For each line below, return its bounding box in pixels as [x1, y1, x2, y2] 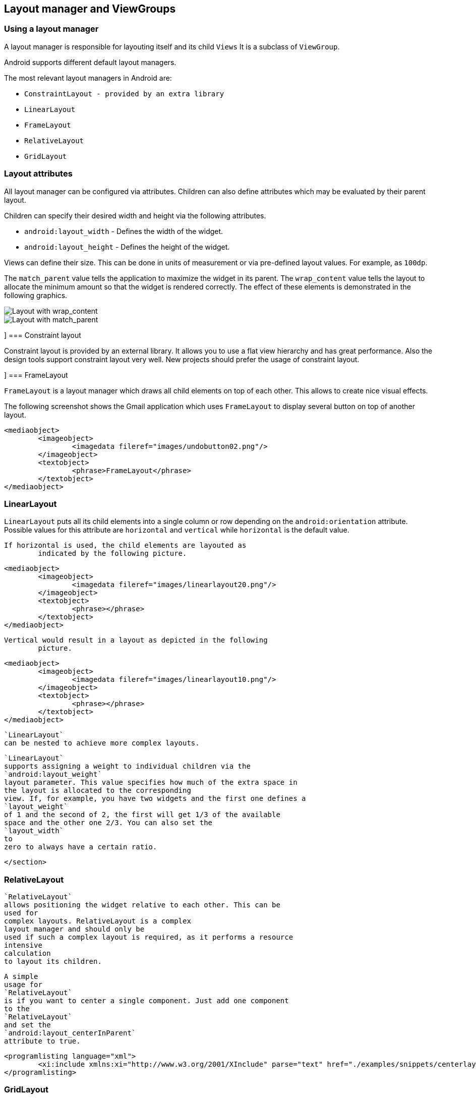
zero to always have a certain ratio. [4, 843, 157, 851]
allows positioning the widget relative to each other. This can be [4, 901, 280, 909]
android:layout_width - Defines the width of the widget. [24, 226, 223, 236]
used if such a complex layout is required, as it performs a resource [4, 933, 293, 942]
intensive [4, 941, 42, 950]
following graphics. [4, 291, 68, 300]
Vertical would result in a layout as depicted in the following [4, 636, 268, 645]
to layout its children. [4, 957, 102, 966]
